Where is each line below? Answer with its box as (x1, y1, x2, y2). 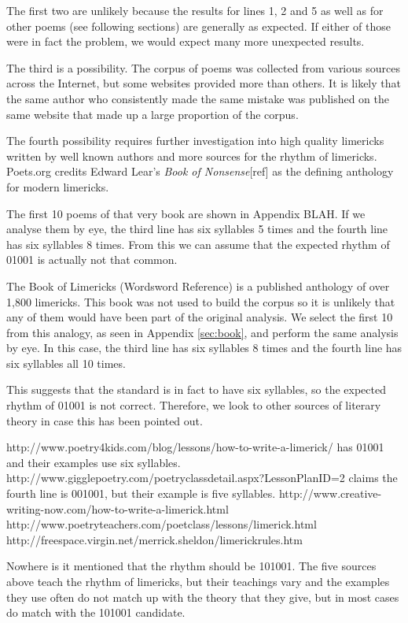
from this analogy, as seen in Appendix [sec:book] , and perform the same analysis (6, 324, 399, 340)
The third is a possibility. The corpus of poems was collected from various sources (6, 59, 400, 76)
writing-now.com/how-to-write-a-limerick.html (6, 500, 229, 517)
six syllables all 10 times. (6, 354, 126, 371)
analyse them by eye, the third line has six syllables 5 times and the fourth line (6, 221, 388, 237)
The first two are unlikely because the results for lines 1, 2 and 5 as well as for (6, 2, 384, 18)
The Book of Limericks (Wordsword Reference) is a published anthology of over (6, 277, 390, 294)
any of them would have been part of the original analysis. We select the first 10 (6, 309, 393, 325)
